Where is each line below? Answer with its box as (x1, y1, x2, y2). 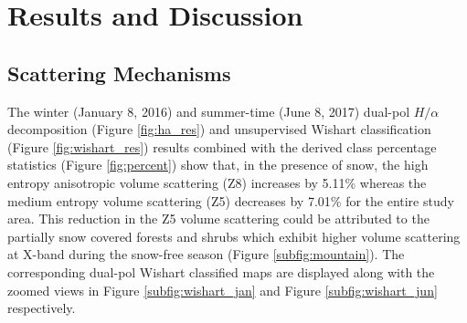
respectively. (7, 298, 76, 318)
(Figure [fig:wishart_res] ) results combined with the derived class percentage (7, 137, 437, 156)
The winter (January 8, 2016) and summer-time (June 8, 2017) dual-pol (7, 101, 410, 120)
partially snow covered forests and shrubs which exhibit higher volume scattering (7, 226, 461, 245)
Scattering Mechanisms (7, 58, 231, 87)
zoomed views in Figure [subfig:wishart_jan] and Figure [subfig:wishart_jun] (7, 280, 438, 299)
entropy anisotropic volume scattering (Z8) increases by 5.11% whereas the (7, 172, 427, 192)
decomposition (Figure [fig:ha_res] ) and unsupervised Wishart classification (7, 120, 431, 139)
